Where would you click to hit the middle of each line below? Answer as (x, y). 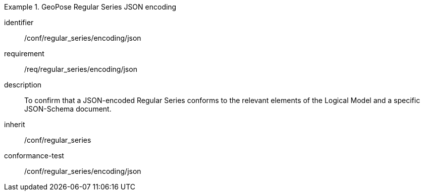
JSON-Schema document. (68, 109)
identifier (19, 22)
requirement (24, 54)
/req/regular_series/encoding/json (81, 69)
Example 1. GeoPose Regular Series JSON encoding (90, 7)
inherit (15, 124)
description (23, 85)
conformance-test (34, 156)
